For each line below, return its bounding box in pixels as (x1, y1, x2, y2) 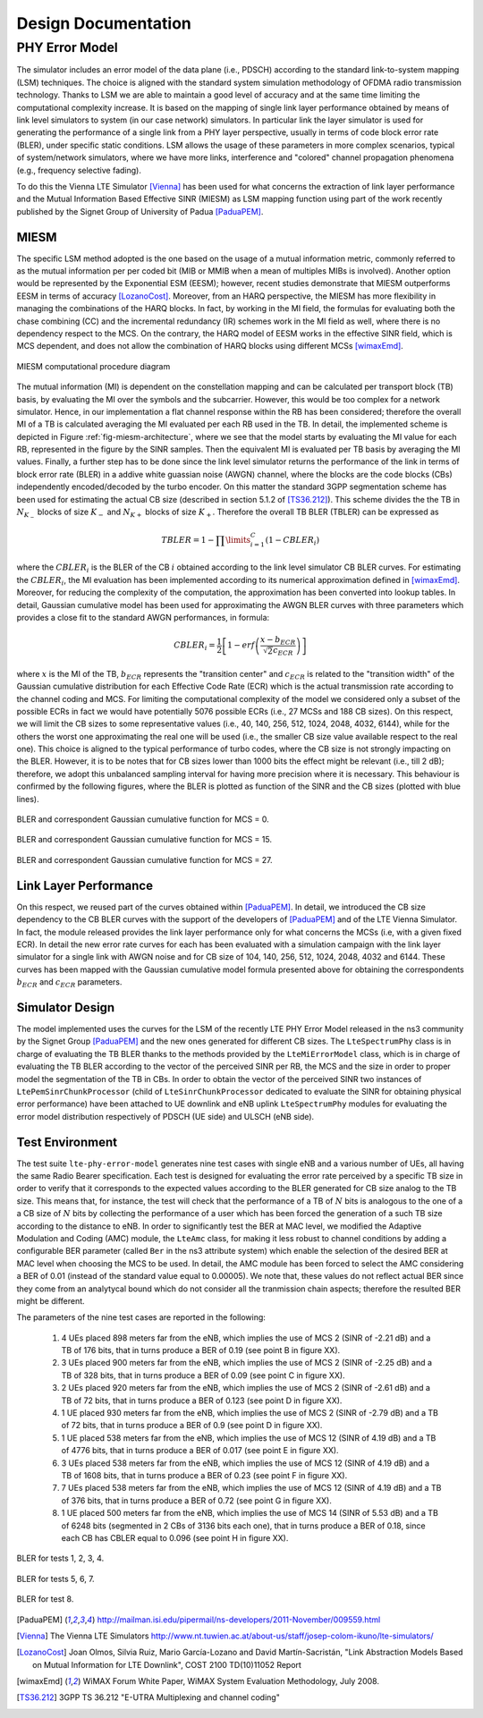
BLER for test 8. (16, 1594, 74, 1604)
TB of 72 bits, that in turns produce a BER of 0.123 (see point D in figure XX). (61, 1395, 343, 1406)
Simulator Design (16, 1000, 115, 1015)
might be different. (16, 1295, 85, 1306)
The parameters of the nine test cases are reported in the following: (16, 1312, 266, 1323)
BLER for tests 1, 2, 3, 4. (16, 1553, 105, 1564)
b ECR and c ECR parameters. (16, 977, 123, 989)
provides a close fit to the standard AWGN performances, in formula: (16, 612, 270, 622)
